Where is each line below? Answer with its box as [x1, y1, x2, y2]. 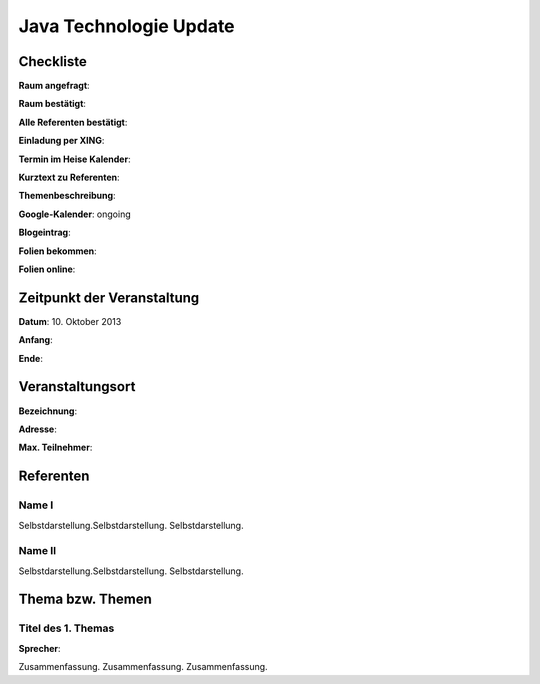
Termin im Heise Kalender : [18, 153, 131, 165]
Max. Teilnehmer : [18, 441, 93, 454]
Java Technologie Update [18, 15, 235, 37]
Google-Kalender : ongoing [18, 208, 131, 220]
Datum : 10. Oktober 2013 [18, 315, 122, 327]
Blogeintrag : [18, 226, 71, 239]
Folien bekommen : [18, 245, 97, 257]
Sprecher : [18, 642, 61, 654]
